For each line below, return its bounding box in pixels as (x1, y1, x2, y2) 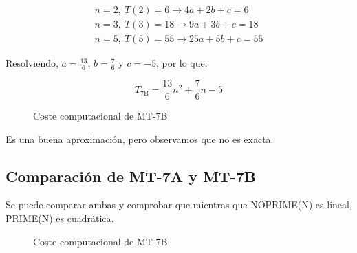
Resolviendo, (6, 56, 58, 70)
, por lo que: (155, 56, 208, 70)
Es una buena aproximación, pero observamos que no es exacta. (6, 131, 274, 146)
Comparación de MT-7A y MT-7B (6, 165, 256, 186)
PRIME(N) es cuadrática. (6, 210, 114, 225)
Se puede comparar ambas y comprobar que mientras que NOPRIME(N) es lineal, (6, 197, 352, 212)
